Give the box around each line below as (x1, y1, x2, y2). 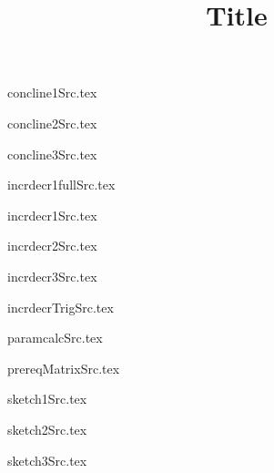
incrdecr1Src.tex (7, 205, 97, 224)
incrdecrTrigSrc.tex (7, 297, 114, 316)
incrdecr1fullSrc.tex (7, 175, 116, 194)
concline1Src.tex (7, 83, 97, 102)
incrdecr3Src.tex (7, 266, 97, 285)
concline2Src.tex (7, 113, 97, 132)
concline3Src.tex (7, 144, 97, 163)
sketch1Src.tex (7, 389, 87, 408)
